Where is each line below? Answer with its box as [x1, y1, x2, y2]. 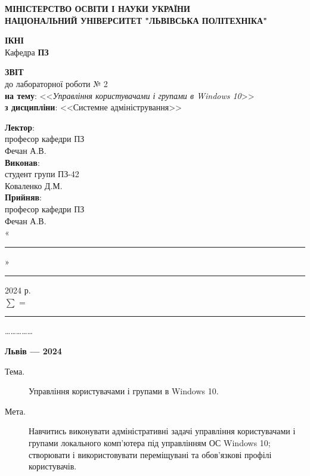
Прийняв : [5, 191, 42, 203]
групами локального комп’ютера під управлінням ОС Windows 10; [29, 437, 271, 449]
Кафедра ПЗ [5, 45, 49, 58]
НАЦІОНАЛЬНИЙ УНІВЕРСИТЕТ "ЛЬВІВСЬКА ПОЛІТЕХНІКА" [5, 14, 267, 26]
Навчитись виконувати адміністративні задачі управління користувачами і [29, 425, 296, 437]
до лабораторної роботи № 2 [5, 77, 108, 89]
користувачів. [29, 460, 77, 472]
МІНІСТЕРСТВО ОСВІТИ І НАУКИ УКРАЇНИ [5, 2, 190, 14]
